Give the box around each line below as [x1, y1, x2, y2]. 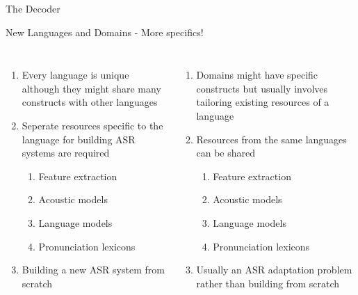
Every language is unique [22, 67, 129, 82]
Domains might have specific [196, 67, 318, 82]
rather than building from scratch [196, 276, 340, 290]
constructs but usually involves [196, 81, 328, 95]
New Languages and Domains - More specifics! [6, 24, 204, 39]
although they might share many [22, 81, 161, 95]
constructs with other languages [22, 95, 158, 109]
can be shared [196, 145, 255, 160]
